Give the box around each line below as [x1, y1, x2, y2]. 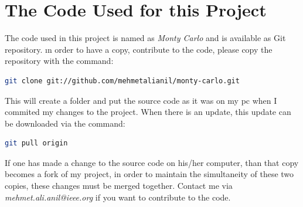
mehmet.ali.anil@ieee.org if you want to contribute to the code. [5, 191, 231, 203]
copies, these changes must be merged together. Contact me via [5, 179, 233, 192]
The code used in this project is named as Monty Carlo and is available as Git [5, 32, 286, 44]
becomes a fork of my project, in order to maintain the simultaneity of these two [5, 168, 294, 180]
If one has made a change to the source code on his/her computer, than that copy [5, 156, 299, 168]
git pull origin [5, 139, 68, 148]
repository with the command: [5, 55, 114, 67]
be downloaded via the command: [5, 117, 125, 129]
